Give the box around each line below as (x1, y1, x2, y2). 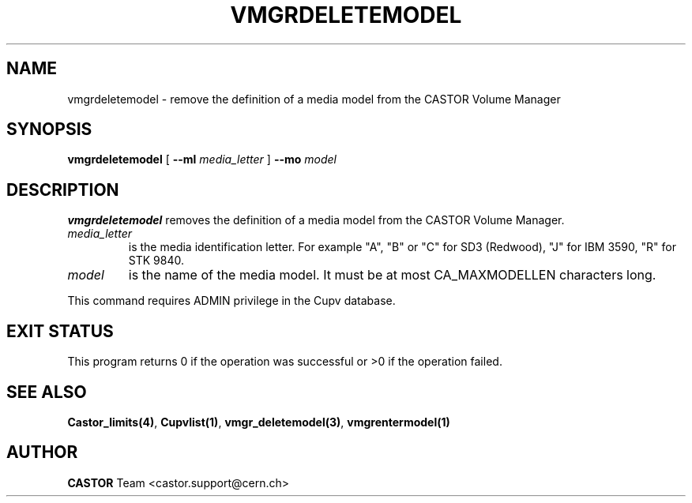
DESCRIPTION (6, 179, 119, 200)
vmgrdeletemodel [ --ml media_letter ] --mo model (67, 152, 337, 167)
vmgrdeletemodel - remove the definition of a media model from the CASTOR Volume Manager (67, 92, 561, 106)
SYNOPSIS (6, 119, 92, 140)
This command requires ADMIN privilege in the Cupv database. (67, 294, 396, 308)
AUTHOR (6, 442, 78, 463)
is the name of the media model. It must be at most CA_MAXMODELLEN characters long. (128, 267, 656, 283)
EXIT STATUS (6, 321, 114, 341)
